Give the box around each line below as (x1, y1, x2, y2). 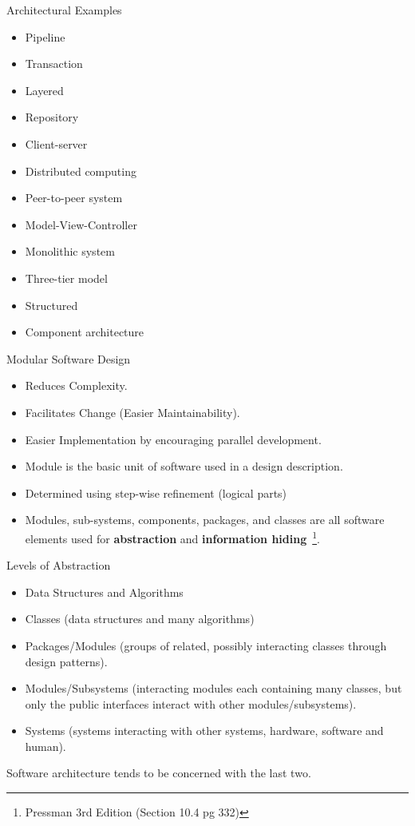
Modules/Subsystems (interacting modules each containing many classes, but (25, 680, 402, 697)
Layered (25, 81, 64, 98)
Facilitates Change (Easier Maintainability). (25, 403, 240, 420)
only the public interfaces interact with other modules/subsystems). (25, 695, 357, 712)
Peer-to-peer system (25, 189, 123, 206)
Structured (25, 296, 78, 313)
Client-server (25, 135, 88, 152)
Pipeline (25, 28, 65, 45)
